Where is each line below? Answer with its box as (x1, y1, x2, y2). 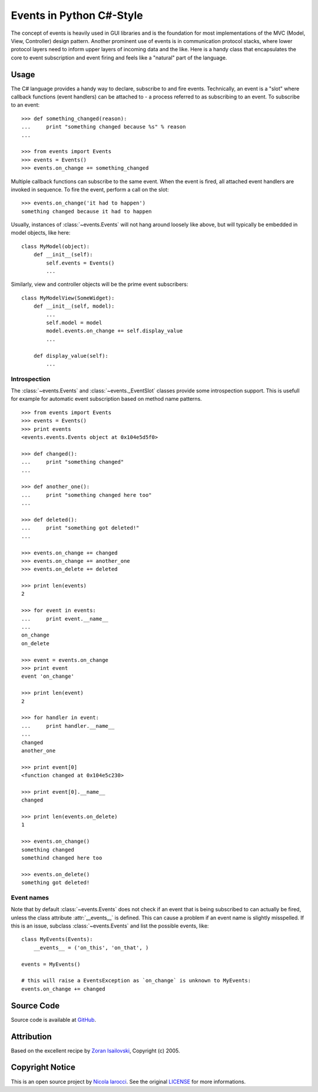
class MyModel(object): (21, 243, 90, 250)
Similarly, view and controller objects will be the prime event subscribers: (11, 281, 188, 288)
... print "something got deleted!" (21, 524, 140, 532)
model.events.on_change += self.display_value (46, 328, 183, 334)
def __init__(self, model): (33, 303, 115, 309)
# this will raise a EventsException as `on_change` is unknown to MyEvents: (21, 977, 251, 984)
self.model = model (46, 319, 102, 326)
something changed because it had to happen (21, 208, 153, 215)
